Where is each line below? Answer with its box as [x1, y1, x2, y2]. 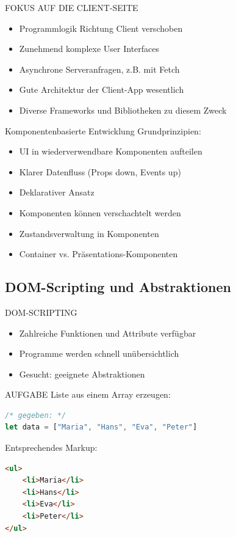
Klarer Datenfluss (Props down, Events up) [19, 165, 181, 178]
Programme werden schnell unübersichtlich [19, 347, 179, 360]
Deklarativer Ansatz [19, 186, 95, 199]
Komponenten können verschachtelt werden [19, 206, 181, 219]
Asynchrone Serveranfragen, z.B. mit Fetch [19, 62, 180, 75]
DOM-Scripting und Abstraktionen [5, 277, 231, 296]
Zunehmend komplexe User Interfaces [19, 42, 160, 55]
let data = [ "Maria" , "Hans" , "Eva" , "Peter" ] [5, 423, 198, 432]
